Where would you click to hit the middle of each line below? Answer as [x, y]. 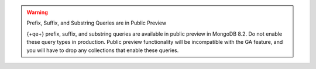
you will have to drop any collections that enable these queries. [103, 50]
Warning [37, 12]
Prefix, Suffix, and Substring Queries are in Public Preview [97, 23]
